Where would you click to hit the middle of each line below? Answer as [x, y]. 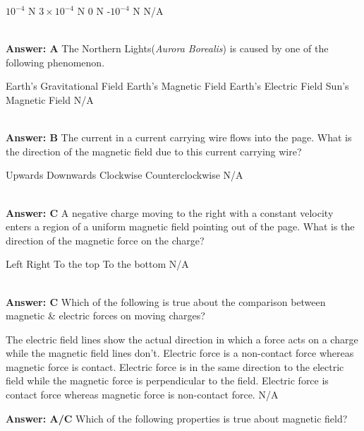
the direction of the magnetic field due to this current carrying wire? [154, 151]
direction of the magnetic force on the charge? [105, 240]
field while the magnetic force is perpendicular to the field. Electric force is [167, 380]
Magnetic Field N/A [50, 99]
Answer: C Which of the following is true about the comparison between [166, 301]
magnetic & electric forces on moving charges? [105, 315]
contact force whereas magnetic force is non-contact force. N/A [142, 395]
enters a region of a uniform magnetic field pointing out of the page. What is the [180, 226]
